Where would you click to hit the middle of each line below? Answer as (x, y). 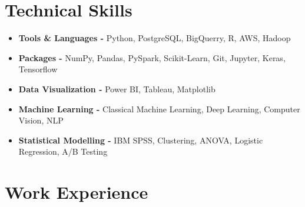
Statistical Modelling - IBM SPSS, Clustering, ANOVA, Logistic (141, 140)
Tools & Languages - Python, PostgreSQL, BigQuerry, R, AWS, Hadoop (155, 38)
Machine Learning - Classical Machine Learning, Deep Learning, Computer (159, 108)
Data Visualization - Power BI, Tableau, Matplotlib (117, 89)
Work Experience (77, 192)
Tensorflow (38, 69)
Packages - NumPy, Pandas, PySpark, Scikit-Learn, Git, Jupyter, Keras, (152, 57)
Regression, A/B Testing (63, 151)
